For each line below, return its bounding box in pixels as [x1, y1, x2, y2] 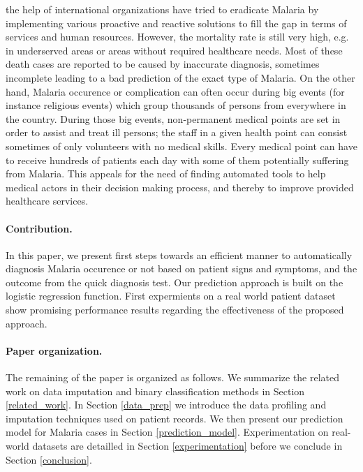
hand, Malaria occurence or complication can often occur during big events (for [6, 84, 345, 98]
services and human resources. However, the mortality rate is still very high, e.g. [6, 29, 349, 44]
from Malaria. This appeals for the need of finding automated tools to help [6, 166, 326, 181]
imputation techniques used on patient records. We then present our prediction [6, 411, 343, 425]
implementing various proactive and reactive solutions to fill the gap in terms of [6, 15, 347, 30]
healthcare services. [6, 193, 89, 208]
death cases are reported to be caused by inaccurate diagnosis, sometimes [6, 57, 320, 71]
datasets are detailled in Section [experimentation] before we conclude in [32, 438, 343, 453]
